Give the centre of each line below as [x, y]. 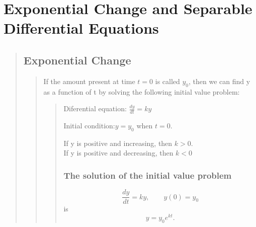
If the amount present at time [89, 81]
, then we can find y [220, 81]
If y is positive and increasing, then [118, 143]
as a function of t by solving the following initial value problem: [142, 91]
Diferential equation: [95, 108]
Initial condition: [89, 125]
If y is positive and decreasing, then [118, 153]
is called [167, 81]
